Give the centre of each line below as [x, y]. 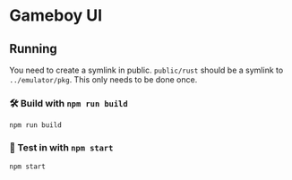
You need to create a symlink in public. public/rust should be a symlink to [146, 70]
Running [34, 49]
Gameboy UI [56, 16]
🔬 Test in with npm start [61, 148]
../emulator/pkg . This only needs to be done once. [103, 80]
